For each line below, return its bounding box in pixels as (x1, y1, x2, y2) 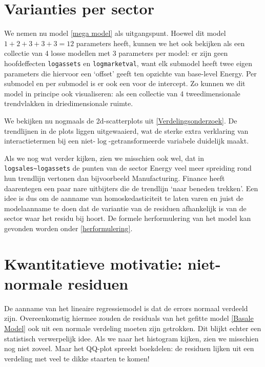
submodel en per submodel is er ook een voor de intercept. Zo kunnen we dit (4, 78, 246, 89)
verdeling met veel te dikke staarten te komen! (4, 353, 150, 363)
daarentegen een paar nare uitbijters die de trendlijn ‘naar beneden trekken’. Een (4, 182, 258, 193)
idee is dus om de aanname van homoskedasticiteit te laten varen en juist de (4, 193, 243, 203)
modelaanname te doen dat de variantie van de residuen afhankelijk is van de (4, 202, 247, 213)
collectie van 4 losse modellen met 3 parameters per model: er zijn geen (4, 48, 228, 58)
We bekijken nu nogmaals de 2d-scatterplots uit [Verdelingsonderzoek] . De (4, 115, 237, 126)
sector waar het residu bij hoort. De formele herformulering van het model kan (4, 213, 251, 223)
